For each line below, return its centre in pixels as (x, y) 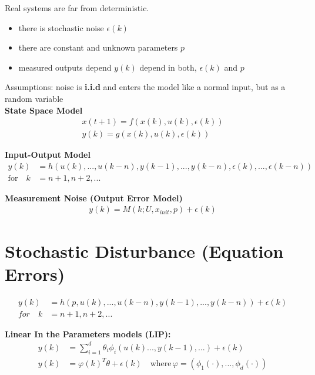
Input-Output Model (48, 155)
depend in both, (168, 67)
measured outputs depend (65, 67)
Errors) (35, 273)
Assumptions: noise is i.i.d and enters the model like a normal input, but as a (145, 87)
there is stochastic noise (61, 27)
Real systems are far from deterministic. (77, 8)
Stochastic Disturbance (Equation (144, 250)
